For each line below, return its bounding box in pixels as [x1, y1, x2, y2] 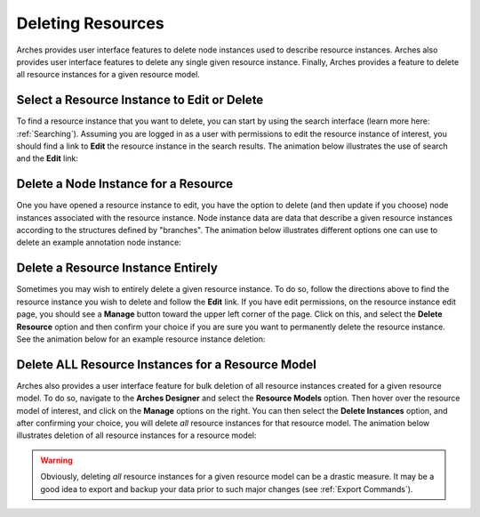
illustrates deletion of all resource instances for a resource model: [16, 430, 257, 440]
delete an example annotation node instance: [16, 237, 181, 248]
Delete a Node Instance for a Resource [16, 176, 234, 191]
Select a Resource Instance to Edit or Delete [16, 93, 264, 108]
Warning [40, 455, 73, 465]
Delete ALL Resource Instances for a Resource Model [16, 357, 317, 372]
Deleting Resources [16, 13, 164, 33]
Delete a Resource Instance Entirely [16, 261, 218, 276]
